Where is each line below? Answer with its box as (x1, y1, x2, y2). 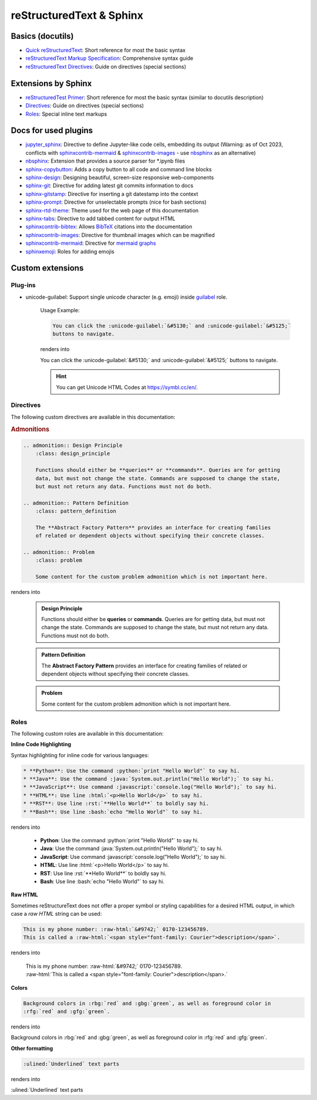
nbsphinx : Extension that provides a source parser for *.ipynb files (25, 157, 186, 164)
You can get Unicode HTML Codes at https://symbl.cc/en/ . (56, 383, 198, 390)
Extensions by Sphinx (11, 78, 92, 88)
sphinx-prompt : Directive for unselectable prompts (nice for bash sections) (25, 198, 207, 205)
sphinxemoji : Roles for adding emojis (25, 248, 114, 255)
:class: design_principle (35, 450, 110, 457)
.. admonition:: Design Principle (23, 442, 123, 448)
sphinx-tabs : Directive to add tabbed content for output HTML (25, 215, 176, 222)
